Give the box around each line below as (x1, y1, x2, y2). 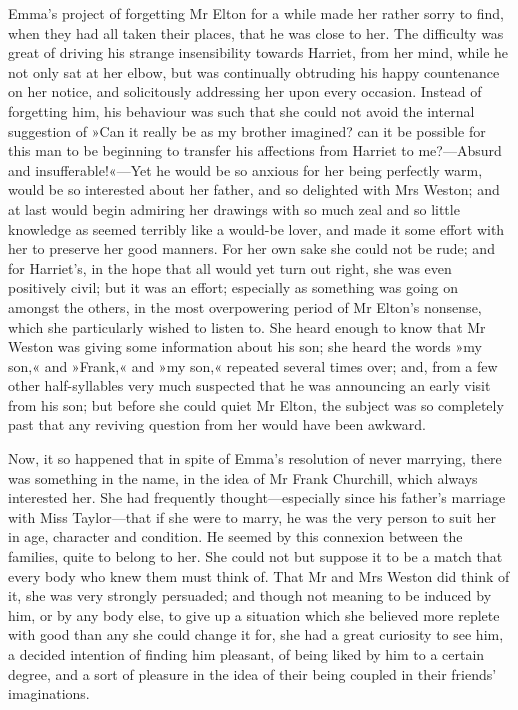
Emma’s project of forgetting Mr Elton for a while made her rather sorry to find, (8, 3, 504, 23)
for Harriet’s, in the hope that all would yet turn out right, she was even (8, 257, 452, 278)
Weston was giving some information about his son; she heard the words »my (8, 336, 482, 357)
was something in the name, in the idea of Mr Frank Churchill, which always (8, 467, 478, 488)
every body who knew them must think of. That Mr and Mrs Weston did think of (8, 565, 510, 586)
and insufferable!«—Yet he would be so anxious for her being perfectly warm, (8, 159, 483, 180)
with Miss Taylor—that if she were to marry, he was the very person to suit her (8, 506, 496, 527)
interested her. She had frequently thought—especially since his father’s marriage (8, 487, 506, 508)
